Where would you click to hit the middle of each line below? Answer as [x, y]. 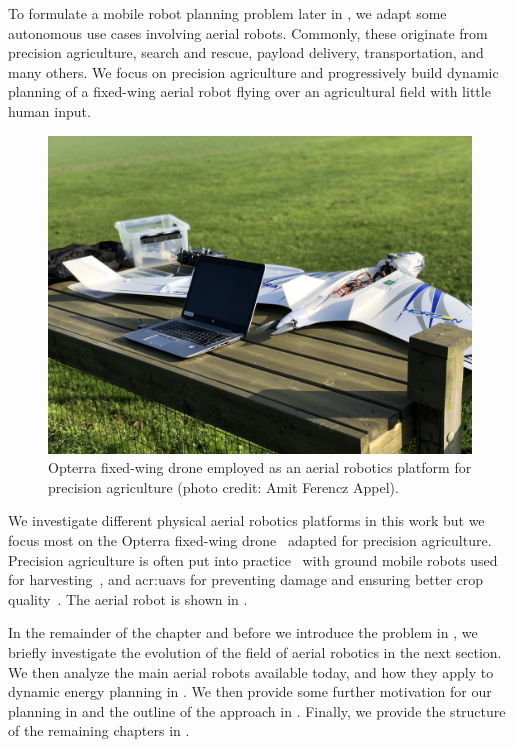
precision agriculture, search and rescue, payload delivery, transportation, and [246, 52]
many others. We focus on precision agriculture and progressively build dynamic [253, 71]
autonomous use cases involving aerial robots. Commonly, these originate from [248, 32]
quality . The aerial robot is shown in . [128, 598]
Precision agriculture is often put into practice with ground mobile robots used [253, 559]
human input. [49, 110]
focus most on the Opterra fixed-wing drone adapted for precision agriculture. [250, 539]
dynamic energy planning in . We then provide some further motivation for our [250, 691]
